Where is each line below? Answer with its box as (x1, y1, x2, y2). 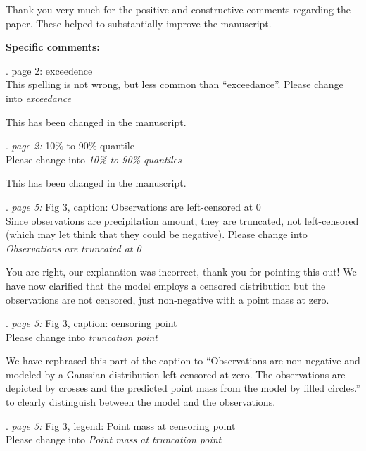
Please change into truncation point (6, 329, 158, 344)
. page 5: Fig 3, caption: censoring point (6, 316, 177, 330)
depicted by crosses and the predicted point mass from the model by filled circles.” (6, 381, 360, 395)
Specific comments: (6, 39, 100, 54)
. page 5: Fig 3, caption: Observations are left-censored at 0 (6, 199, 261, 214)
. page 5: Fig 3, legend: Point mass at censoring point (6, 418, 236, 433)
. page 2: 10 (6, 138, 56, 153)
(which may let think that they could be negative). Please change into (6, 227, 308, 242)
